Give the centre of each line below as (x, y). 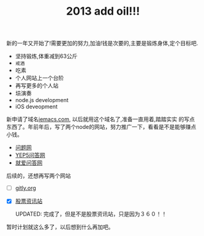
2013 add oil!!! (103, 11)
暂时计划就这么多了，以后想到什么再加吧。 (60, 227)
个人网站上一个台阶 (40, 78)
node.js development (42, 100)
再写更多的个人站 (37, 86)
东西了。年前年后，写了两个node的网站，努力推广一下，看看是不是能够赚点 (101, 127)
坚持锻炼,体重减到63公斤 (46, 56)
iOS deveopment (36, 107)
